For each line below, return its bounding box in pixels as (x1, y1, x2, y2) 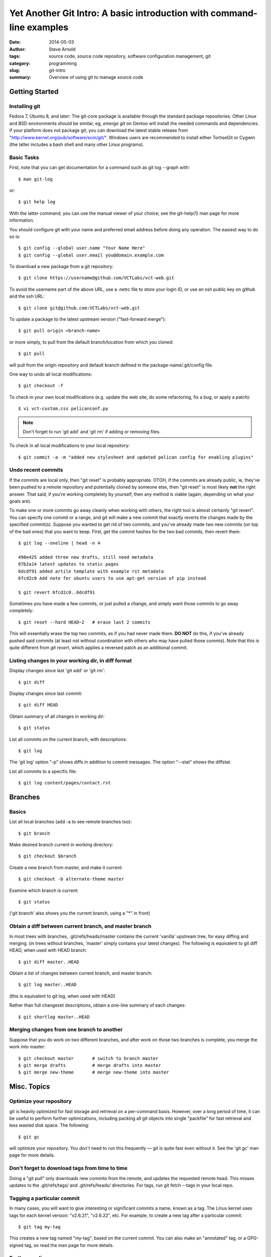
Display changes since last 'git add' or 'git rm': (9, 668, 105, 674)
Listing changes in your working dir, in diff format (9, 657, 132, 664)
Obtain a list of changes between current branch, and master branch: (9, 970, 153, 976)
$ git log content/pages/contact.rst (18, 780, 111, 786)
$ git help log (18, 199, 56, 205)
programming (49, 60, 77, 66)
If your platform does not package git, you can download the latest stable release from (9, 127, 188, 133)
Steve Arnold (49, 46, 76, 52)
